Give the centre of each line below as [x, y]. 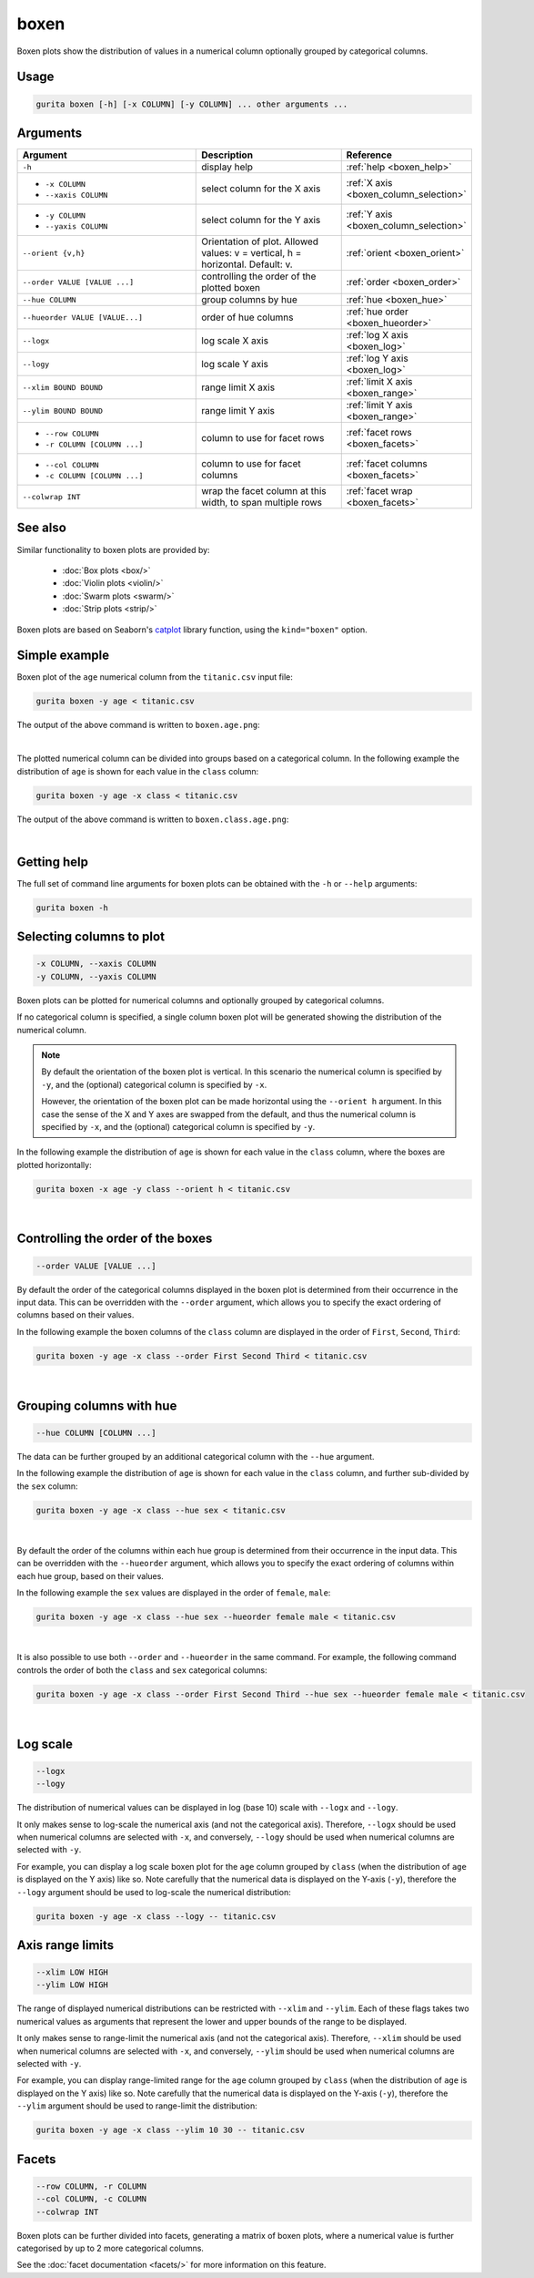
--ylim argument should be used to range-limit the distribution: [137, 2106]
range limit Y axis [238, 411]
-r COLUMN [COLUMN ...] [94, 445]
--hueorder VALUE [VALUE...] [83, 318]
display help [227, 167]
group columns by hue [249, 300]
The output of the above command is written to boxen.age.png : [139, 725]
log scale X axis [235, 341]
